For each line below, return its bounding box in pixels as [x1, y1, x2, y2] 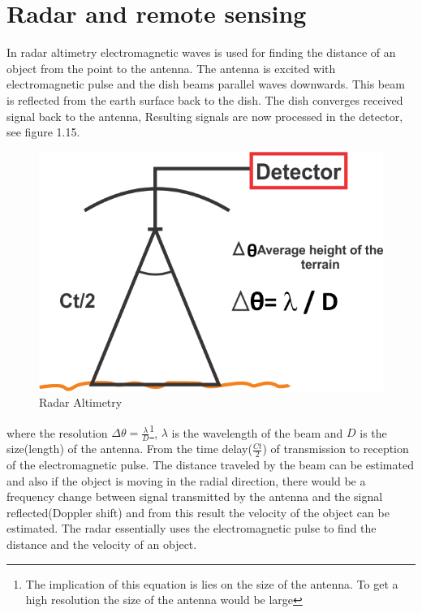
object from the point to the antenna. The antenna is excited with [6, 59, 336, 76]
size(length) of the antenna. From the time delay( [6, 440, 252, 457]
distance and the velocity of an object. [6, 536, 197, 553]
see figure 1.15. [6, 123, 80, 140]
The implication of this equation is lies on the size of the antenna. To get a [25, 575, 398, 592]
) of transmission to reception [262, 440, 409, 457]
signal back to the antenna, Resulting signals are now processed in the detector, [6, 107, 403, 124]
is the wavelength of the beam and [171, 424, 343, 441]
